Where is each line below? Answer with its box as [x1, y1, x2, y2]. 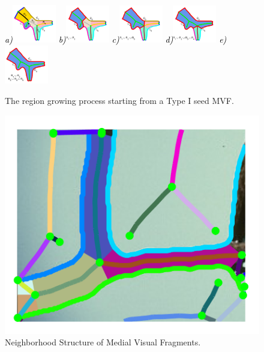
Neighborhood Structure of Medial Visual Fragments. [5, 336, 201, 348]
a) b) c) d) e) [5, 33, 227, 46]
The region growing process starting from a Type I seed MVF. [5, 94, 234, 106]
